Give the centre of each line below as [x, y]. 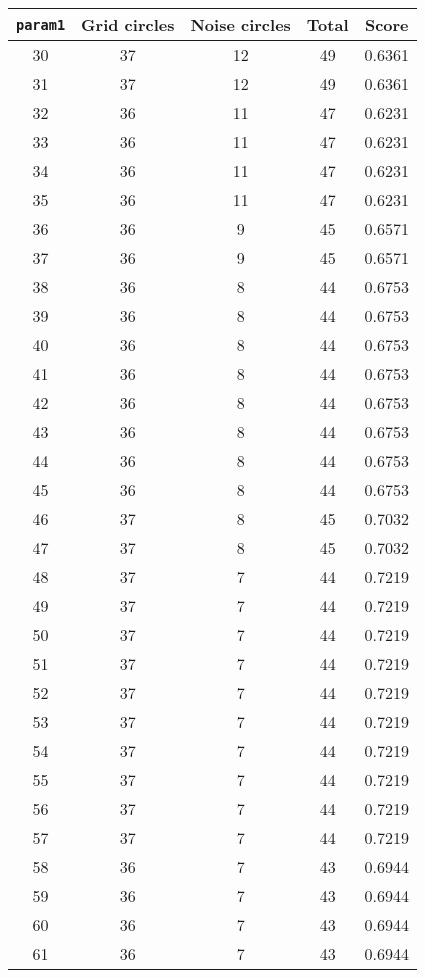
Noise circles [240, 24]
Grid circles [128, 24]
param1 [41, 24]
